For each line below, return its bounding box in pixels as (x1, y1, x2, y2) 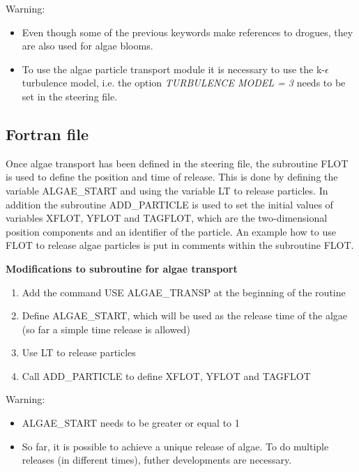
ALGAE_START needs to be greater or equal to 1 (22, 416, 240, 430)
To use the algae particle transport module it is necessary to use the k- (22, 61, 325, 76)
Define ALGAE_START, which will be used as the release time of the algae (22, 308, 348, 323)
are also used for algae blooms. (22, 38, 153, 53)
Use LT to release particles (22, 345, 136, 360)
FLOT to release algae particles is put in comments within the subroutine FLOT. (6, 238, 354, 252)
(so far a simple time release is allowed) (22, 321, 190, 336)
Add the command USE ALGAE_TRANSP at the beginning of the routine (22, 284, 346, 299)
